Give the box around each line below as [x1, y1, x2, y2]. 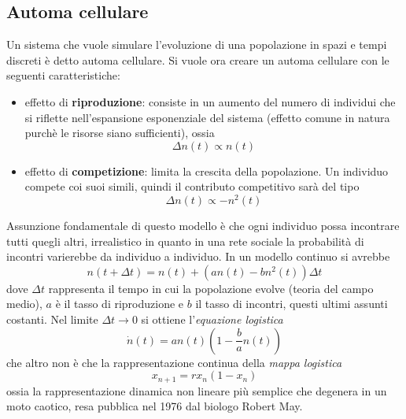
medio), [6, 295, 42, 312]
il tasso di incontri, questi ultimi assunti [195, 295, 388, 312]
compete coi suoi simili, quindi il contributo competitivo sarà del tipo [24, 178, 360, 195]
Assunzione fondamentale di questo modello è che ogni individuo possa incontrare [6, 217, 400, 234]
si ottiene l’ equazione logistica [141, 311, 283, 327]
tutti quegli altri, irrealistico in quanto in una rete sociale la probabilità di [6, 232, 364, 249]
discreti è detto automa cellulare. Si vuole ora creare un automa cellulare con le [6, 51, 389, 68]
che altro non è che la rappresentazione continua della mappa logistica [6, 354, 342, 370]
